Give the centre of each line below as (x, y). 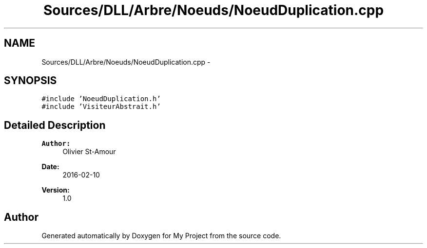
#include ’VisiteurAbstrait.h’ (101, 107)
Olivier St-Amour (89, 152)
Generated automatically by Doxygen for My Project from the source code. (161, 236)
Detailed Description (55, 125)
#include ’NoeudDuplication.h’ (101, 99)
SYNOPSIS (30, 81)
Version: (56, 190)
